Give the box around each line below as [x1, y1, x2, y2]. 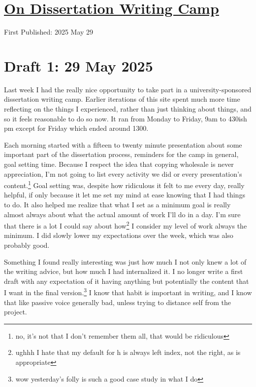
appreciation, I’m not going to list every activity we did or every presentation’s [4, 168, 242, 179]
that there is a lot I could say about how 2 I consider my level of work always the [4, 219, 247, 231]
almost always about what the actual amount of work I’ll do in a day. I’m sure [4, 209, 241, 219]
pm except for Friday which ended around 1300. [4, 123, 149, 133]
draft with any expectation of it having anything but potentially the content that [4, 275, 249, 286]
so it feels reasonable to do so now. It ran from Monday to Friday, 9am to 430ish [4, 113, 247, 123]
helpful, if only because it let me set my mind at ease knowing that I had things [4, 190, 245, 200]
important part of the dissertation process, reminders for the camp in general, [4, 149, 239, 159]
